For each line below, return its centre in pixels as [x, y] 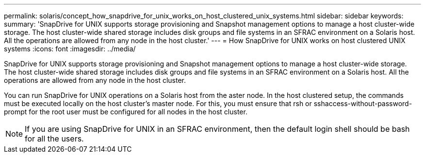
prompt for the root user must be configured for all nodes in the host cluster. [126, 112]
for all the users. [54, 139]
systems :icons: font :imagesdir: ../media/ [70, 49]
